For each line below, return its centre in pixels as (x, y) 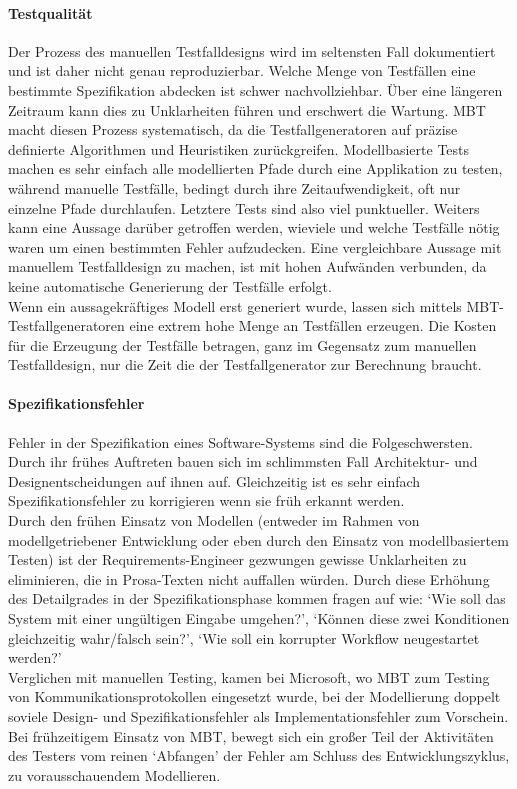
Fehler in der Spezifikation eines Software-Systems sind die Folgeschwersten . (240, 441)
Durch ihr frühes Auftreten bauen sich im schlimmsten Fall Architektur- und (243, 461)
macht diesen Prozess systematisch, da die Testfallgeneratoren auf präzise (233, 129)
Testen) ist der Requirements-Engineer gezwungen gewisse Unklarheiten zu (237, 559)
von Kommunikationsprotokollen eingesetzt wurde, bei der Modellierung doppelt (254, 696)
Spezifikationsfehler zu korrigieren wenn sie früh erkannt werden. (206, 500)
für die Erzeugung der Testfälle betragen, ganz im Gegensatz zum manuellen (242, 344)
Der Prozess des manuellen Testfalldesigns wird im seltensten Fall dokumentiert (252, 50)
